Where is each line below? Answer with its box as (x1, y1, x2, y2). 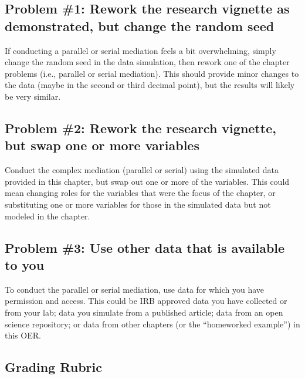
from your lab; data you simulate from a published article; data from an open (5, 306, 283, 318)
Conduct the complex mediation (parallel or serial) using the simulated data (5, 164, 279, 176)
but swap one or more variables (5, 136, 199, 154)
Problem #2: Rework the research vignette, (5, 119, 276, 137)
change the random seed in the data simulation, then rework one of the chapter (5, 56, 290, 68)
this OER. (5, 329, 41, 341)
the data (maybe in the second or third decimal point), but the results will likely (5, 79, 295, 91)
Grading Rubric (5, 358, 103, 376)
